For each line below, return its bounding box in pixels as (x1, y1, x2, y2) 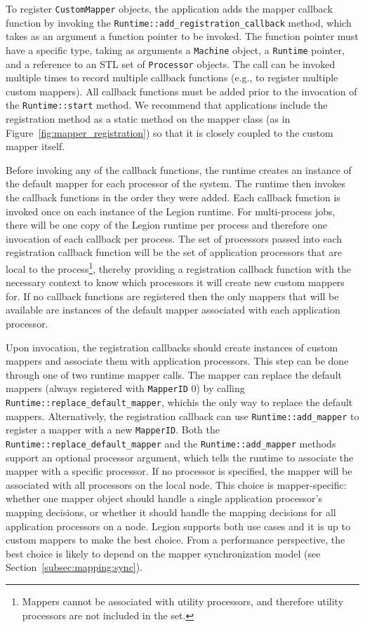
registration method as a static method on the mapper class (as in (6, 112, 291, 126)
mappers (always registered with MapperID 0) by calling (6, 381, 245, 396)
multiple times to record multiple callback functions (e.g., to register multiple (6, 70, 338, 85)
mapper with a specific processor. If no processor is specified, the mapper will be (6, 464, 352, 478)
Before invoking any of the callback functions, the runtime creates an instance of (6, 162, 352, 177)
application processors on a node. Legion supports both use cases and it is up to (6, 518, 351, 533)
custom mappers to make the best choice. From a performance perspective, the (6, 532, 345, 547)
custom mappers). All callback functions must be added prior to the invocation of (6, 83, 357, 98)
